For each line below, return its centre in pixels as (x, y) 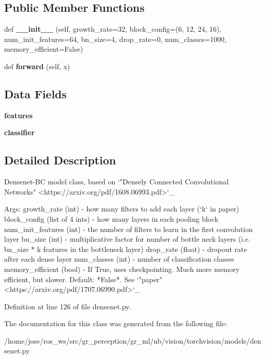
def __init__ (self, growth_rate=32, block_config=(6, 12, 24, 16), (113, 29)
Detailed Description (60, 160)
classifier (19, 132)
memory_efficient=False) (44, 49)
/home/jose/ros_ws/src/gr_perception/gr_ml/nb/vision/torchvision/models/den (133, 340)
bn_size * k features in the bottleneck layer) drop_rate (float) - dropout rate (126, 249)
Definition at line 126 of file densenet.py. (68, 306)
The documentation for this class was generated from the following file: (116, 323)
